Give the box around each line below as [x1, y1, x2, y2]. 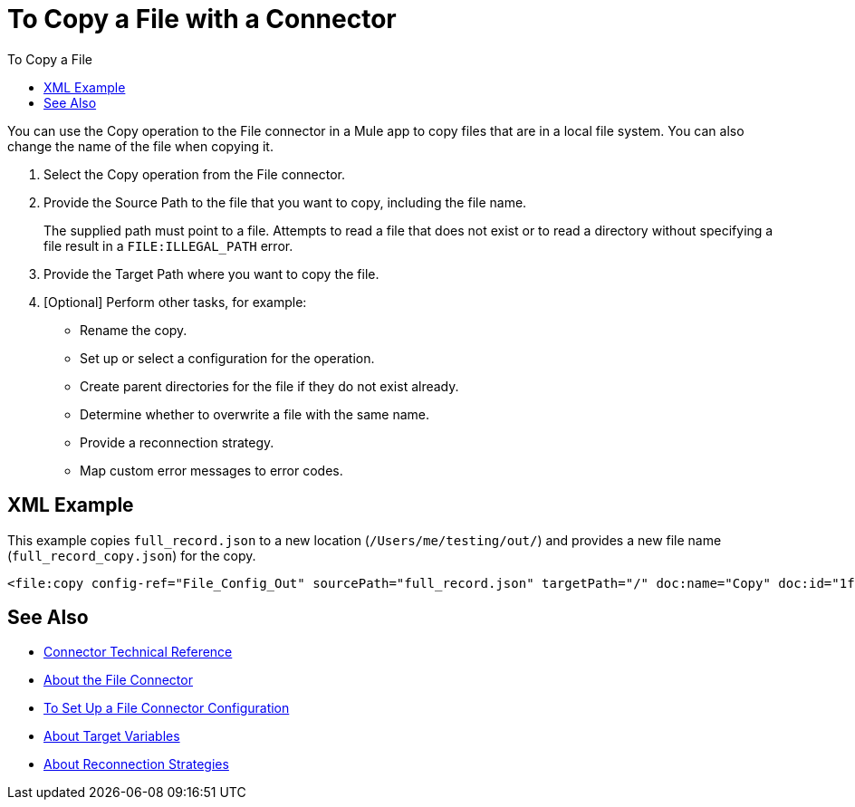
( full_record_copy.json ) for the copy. [7, 547, 256, 563]
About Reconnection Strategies [43, 756, 229, 773]
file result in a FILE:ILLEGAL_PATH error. [43, 237, 293, 254]
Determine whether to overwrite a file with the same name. [80, 406, 430, 422]
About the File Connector [43, 672, 193, 688]
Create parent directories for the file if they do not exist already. [80, 378, 459, 394]
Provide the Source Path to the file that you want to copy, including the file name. [43, 194, 527, 210]
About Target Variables [43, 728, 180, 745]
